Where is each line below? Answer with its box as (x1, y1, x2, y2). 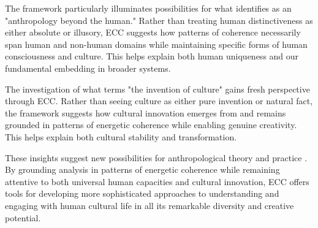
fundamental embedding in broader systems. (5, 61, 171, 74)
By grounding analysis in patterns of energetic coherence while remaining (5, 163, 280, 176)
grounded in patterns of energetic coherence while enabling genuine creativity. (5, 118, 297, 131)
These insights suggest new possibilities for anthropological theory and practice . (5, 151, 308, 164)
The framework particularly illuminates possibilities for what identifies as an (5, 2, 292, 14)
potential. (5, 211, 41, 224)
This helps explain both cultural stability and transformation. (5, 130, 237, 143)
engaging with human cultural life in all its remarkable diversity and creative (5, 199, 294, 211)
